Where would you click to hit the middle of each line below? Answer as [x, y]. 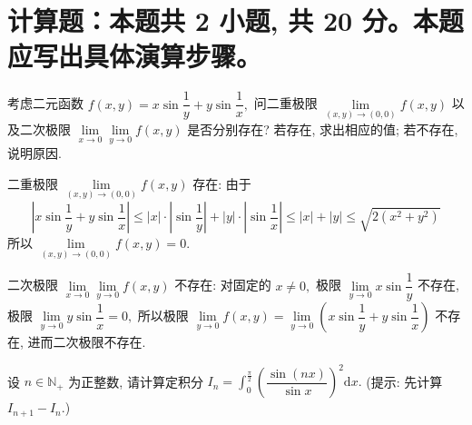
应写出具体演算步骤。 [135, 56]
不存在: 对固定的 [223, 285]
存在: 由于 [222, 183]
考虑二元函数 [45, 103]
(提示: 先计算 [404, 381]
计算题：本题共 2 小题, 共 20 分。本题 [236, 20]
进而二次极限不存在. [87, 342]
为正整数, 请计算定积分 [136, 381]
